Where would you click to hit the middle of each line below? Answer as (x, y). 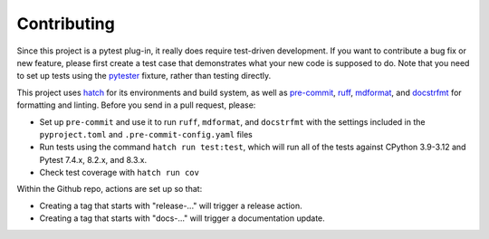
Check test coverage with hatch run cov (119, 173)
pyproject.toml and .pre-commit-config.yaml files (146, 134)
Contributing (66, 24)
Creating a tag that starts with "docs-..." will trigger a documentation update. (182, 218)
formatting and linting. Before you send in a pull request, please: (136, 105)
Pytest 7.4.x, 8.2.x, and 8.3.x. (93, 159)
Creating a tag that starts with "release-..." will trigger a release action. (171, 206)
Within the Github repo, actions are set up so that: (110, 189)
